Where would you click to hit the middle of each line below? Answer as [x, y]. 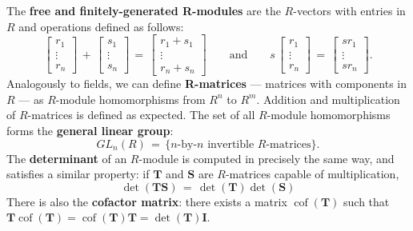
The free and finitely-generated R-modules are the [144, 10]
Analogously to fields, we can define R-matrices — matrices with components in [206, 84]
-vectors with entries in [349, 10]
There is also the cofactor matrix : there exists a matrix [147, 201]
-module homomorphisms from [130, 99]
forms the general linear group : [90, 130]
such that [367, 201]
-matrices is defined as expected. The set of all [141, 115]
